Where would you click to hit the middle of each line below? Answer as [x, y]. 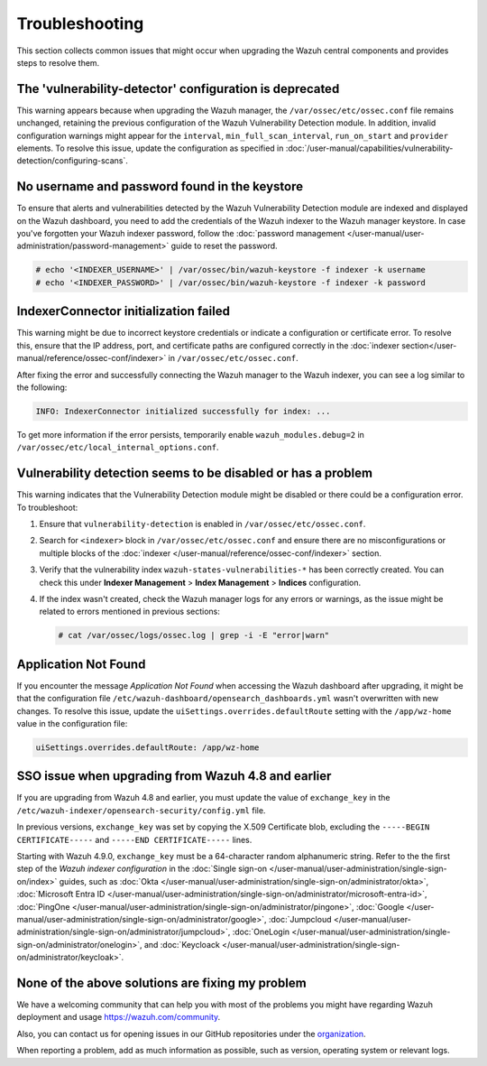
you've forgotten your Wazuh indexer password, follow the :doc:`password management [181, 234]
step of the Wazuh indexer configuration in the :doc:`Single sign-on [142, 869]
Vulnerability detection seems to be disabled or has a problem [195, 473]
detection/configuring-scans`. [72, 161]
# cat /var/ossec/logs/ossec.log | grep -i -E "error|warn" [194, 635]
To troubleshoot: [47, 507]
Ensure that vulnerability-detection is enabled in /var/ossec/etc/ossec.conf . [202, 524]
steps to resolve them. [58, 62]
